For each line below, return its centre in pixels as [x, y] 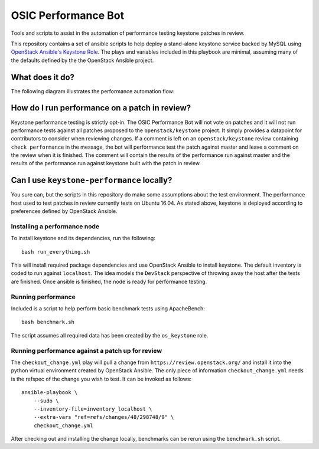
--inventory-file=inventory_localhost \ [93, 409]
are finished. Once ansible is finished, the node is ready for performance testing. [109, 281]
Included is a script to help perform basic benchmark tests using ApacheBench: [108, 309]
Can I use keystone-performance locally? [92, 180]
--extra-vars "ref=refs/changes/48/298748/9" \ [104, 417]
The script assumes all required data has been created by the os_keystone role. [110, 335]
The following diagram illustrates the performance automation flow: [93, 91]
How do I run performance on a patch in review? [101, 108]
